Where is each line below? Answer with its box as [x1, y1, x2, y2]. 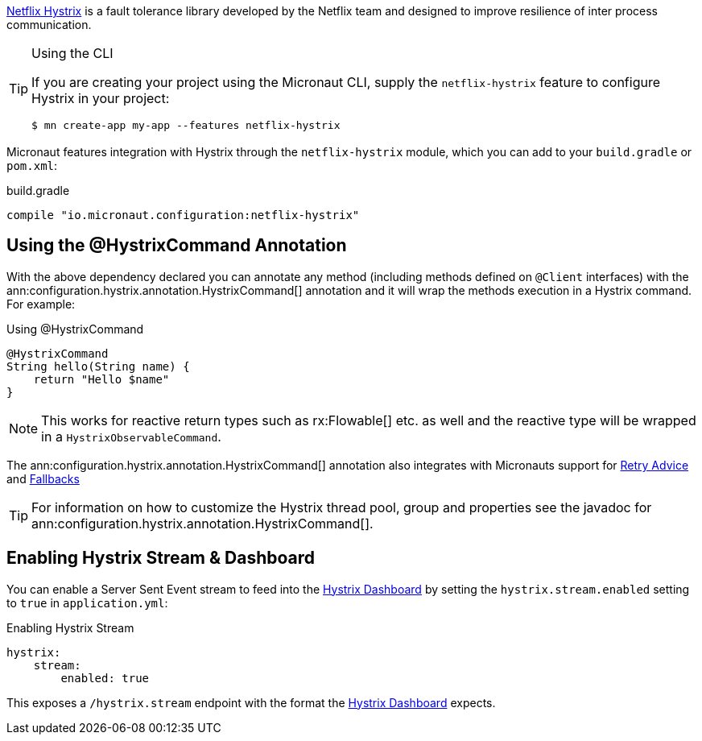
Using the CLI [31, 45, 114, 61]
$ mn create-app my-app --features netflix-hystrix [31, 119, 341, 131]
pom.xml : [6, 159, 58, 172]
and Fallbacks [6, 471, 80, 486]
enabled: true [60, 671, 150, 685]
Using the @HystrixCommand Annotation [6, 235, 347, 256]
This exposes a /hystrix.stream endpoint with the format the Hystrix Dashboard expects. [6, 695, 496, 710]
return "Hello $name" [33, 372, 170, 386]
